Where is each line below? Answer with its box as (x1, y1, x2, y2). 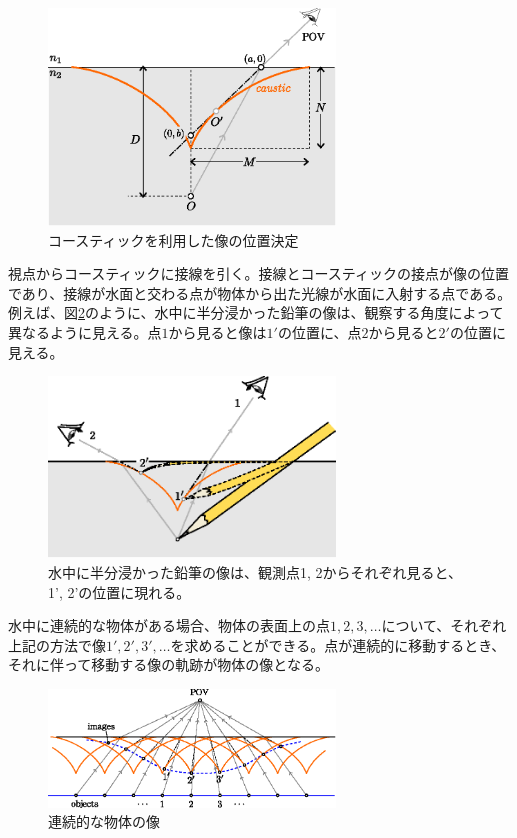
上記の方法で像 (8, 634, 106, 655)
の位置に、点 (277, 322, 362, 342)
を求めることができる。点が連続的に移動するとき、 (170, 634, 506, 655)
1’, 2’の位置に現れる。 (48, 581, 191, 602)
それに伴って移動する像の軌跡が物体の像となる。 (8, 654, 329, 675)
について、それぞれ (381, 615, 507, 636)
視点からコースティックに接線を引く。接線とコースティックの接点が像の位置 (8, 263, 509, 284)
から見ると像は (168, 322, 267, 342)
